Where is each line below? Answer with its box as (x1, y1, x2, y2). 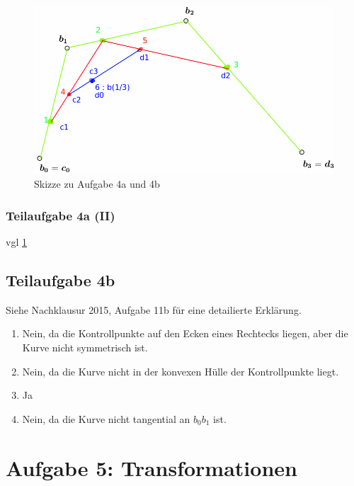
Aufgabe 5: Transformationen (6, 453, 297, 482)
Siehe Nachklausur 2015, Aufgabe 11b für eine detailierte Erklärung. (6, 302, 302, 317)
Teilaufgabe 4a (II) (6, 206, 115, 224)
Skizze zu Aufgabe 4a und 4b (34, 176, 160, 191)
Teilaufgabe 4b (6, 269, 115, 290)
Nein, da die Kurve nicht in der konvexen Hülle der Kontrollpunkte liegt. (22, 363, 339, 378)
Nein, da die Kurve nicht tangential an (22, 411, 190, 426)
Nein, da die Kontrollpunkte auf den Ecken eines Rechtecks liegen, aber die (22, 326, 348, 341)
